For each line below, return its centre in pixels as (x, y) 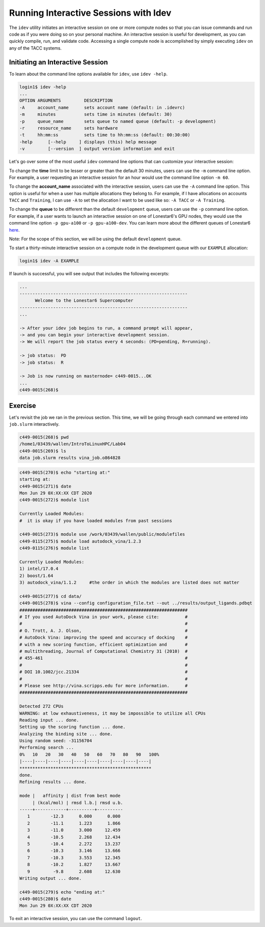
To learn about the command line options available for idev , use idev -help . (88, 74)
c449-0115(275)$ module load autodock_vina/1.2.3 (80, 541)
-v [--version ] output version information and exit (97, 149)
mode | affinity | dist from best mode (70, 796)
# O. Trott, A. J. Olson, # (104, 631)
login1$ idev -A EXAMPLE (49, 261)
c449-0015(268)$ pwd (44, 437)
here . (14, 230)
